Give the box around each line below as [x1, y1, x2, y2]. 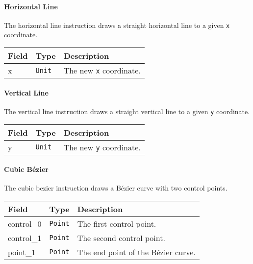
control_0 [8, 217, 42, 229]
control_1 [8, 232, 42, 243]
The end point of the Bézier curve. [77, 246, 196, 258]
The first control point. [77, 217, 156, 229]
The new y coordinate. [63, 141, 141, 153]
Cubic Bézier [4, 164, 49, 174]
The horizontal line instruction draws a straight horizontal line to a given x [4, 20, 230, 30]
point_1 [8, 246, 36, 258]
